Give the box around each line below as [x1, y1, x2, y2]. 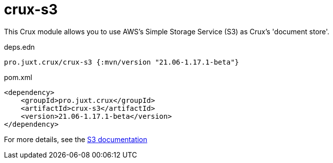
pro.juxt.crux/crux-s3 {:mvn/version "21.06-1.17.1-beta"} [4, 58, 239, 66]
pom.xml [4, 73, 32, 81]
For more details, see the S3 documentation [4, 135, 147, 144]
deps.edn [4, 42, 35, 51]
